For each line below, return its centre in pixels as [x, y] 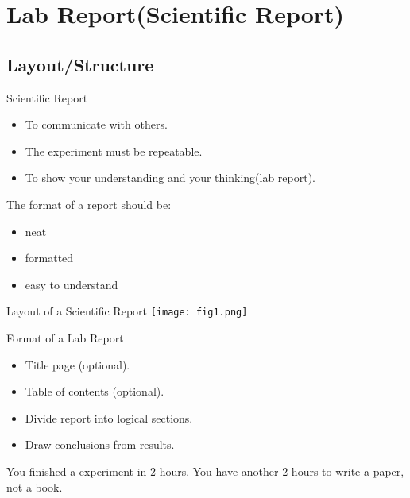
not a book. [35, 486]
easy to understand [72, 284]
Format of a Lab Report [65, 337]
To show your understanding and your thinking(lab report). [170, 178]
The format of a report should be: [89, 204]
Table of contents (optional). [95, 391]
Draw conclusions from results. [100, 444]
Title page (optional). [77, 364]
